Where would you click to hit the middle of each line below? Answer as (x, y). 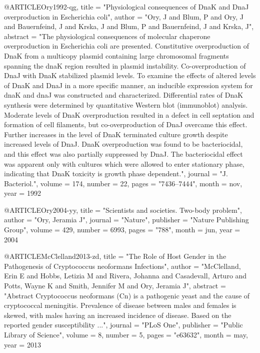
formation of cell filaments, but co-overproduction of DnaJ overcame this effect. (126, 124)
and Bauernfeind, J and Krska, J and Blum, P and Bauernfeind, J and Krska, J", (129, 26)
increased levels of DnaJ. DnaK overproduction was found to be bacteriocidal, (123, 144)
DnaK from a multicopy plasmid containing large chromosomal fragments (116, 55)
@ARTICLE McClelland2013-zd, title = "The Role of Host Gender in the (115, 256)
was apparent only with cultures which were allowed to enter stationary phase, (124, 163)
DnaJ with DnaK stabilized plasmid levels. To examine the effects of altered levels (130, 75)
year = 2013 (22, 344)
